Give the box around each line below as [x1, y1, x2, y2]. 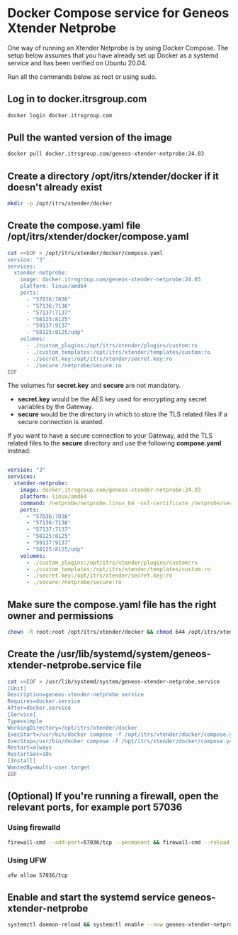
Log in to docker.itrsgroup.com [7, 93, 147, 105]
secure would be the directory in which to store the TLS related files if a [17, 410, 228, 418]
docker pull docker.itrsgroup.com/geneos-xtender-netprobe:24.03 [7, 151, 204, 158]
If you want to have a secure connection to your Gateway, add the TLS [7, 431, 213, 440]
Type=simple [7, 718, 42, 725]
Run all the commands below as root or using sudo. [7, 72, 157, 81]
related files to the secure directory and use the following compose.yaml [7, 439, 222, 448]
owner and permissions [7, 610, 114, 622]
